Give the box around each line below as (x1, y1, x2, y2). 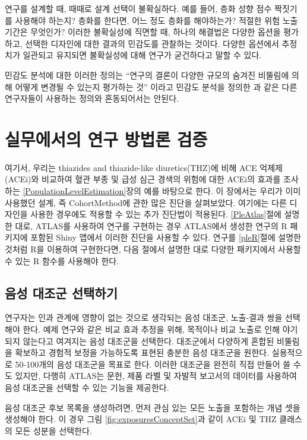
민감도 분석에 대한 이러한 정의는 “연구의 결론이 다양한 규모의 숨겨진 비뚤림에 (5, 68, 289, 81)
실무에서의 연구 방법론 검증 (5, 126, 208, 151)
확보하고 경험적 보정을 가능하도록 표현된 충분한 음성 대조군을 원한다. (15, 346, 270, 359)
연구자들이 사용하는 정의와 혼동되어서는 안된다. (5, 92, 179, 105)
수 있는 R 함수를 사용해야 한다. (5, 254, 119, 267)
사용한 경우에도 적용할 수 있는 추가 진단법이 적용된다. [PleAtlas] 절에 (30, 208, 281, 220)
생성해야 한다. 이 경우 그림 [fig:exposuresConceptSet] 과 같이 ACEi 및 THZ (5, 413, 277, 425)
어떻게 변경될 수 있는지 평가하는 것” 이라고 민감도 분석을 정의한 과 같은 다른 (15, 80, 297, 93)
